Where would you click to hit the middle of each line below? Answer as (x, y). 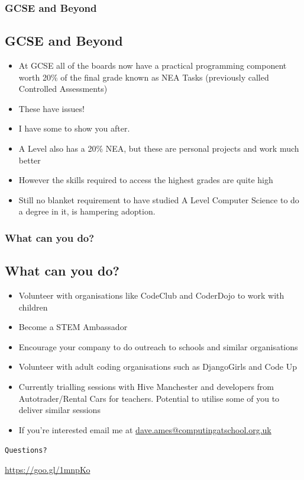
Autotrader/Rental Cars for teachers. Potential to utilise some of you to (149, 398)
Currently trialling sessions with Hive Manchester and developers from (146, 386)
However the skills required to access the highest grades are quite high (146, 180)
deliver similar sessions (59, 410)
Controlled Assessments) (63, 89)
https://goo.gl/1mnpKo (48, 470)
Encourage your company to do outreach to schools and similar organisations (158, 346)
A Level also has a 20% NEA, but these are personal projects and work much (159, 148)
